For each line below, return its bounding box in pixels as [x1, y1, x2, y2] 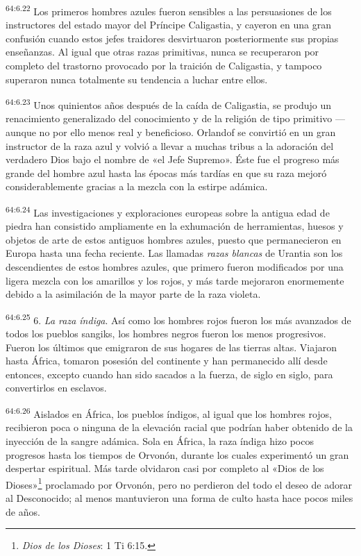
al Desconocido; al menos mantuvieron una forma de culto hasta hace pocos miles [6, 490, 353, 505]
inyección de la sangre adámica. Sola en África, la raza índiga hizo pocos [6, 433, 314, 448]
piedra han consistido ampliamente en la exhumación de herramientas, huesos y [6, 219, 344, 233]
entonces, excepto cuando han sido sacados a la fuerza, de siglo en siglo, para [6, 367, 333, 381]
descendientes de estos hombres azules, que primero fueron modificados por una [6, 260, 344, 274]
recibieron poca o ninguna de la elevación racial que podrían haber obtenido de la [6, 420, 353, 435]
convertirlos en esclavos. [6, 380, 107, 395]
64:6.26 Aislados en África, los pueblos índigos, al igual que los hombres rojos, [6, 405, 332, 421]
